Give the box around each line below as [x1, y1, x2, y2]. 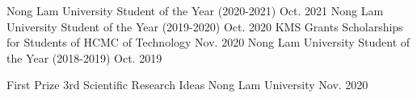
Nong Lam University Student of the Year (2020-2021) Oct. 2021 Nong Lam [6, 2, 384, 18]
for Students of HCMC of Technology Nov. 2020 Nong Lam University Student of [6, 34, 411, 51]
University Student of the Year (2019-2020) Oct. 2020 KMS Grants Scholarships [6, 18, 403, 35]
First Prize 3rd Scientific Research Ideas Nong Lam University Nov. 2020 [6, 76, 369, 93]
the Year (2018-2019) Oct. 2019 [6, 49, 162, 66]
